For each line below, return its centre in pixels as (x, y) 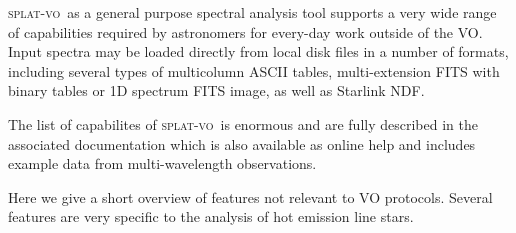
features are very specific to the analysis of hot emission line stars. (211, 216)
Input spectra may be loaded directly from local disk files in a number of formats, (258, 51)
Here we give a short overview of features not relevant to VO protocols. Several (250, 196)
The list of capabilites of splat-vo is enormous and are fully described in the (243, 123)
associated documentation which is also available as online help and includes (242, 143)
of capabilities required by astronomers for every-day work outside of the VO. (245, 31)
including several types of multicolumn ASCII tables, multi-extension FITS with (254, 70)
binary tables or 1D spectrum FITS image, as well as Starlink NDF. (216, 90)
